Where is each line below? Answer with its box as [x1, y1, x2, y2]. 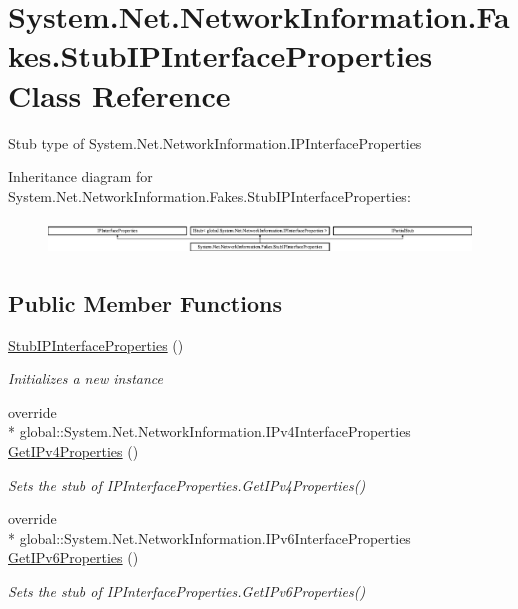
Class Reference [8, 74, 231, 115]
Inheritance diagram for [8, 166, 153, 187]
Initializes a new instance [8, 368, 163, 389]
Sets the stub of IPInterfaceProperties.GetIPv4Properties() [8, 474, 366, 495]
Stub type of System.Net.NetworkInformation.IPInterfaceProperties [8, 132, 422, 153]
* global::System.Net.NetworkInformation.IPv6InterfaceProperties [8, 527, 411, 548]
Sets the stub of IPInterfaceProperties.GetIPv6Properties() [8, 581, 366, 601]
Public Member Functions [8, 287, 282, 318]
